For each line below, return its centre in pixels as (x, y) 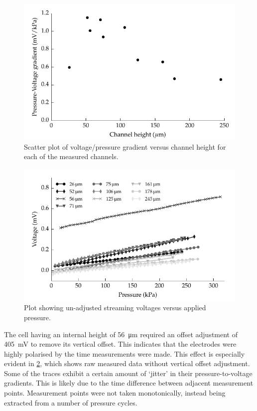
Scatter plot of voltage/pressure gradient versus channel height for (125, 146)
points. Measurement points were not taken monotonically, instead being (115, 393)
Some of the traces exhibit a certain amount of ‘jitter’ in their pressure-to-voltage (128, 373)
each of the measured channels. (71, 156)
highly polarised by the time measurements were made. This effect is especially (125, 353)
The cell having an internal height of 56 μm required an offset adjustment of (121, 334)
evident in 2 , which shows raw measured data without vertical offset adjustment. (127, 363)
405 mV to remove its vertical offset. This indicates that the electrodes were (120, 344)
